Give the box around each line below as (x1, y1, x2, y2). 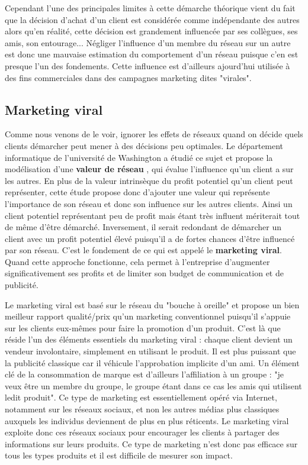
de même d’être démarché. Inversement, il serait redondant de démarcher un (5, 221, 282, 233)
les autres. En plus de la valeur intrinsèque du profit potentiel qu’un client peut (5, 174, 293, 186)
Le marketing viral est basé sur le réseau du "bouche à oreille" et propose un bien (5, 298, 300, 311)
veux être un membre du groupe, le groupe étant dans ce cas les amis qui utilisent (5, 379, 302, 392)
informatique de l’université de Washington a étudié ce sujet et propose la (5, 151, 273, 163)
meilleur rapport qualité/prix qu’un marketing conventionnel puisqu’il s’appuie (5, 310, 291, 322)
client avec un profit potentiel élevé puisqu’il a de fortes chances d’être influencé (5, 232, 295, 244)
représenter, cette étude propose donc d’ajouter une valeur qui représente (5, 186, 270, 198)
